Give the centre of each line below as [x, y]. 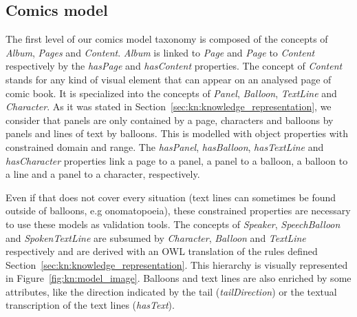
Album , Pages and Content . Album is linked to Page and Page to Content [160, 52]
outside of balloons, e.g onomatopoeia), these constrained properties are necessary [178, 211]
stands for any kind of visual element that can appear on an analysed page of [169, 79]
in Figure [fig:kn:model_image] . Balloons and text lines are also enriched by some [178, 278]
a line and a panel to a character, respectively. [103, 174]
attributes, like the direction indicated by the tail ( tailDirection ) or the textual [171, 291]
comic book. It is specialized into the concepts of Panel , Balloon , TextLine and [171, 93]
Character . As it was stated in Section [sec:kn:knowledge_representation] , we [169, 106]
